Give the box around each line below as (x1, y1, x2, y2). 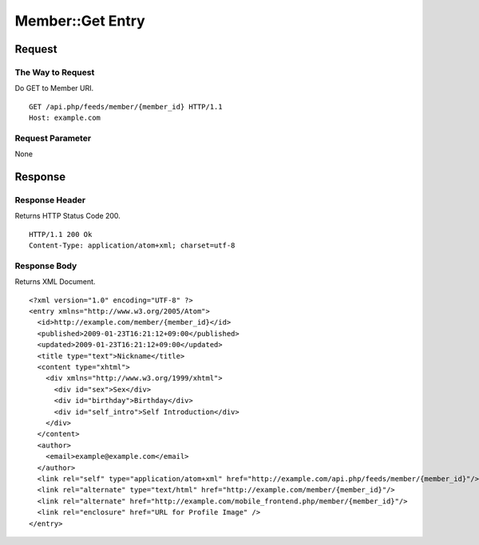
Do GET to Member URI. (14, 84, 94, 93)
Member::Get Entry (14, 12, 145, 30)
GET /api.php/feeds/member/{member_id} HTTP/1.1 (29, 102, 223, 111)
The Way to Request (14, 66, 95, 77)
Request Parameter (14, 132, 92, 144)
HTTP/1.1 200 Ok (29, 230, 93, 239)
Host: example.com (29, 113, 101, 123)
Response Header (14, 195, 86, 206)
